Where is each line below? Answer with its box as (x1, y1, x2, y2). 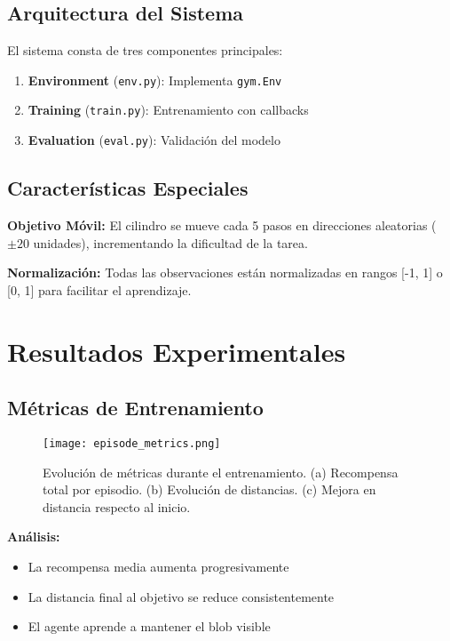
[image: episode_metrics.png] (43, 437, 221, 450)
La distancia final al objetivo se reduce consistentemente (28, 587, 335, 605)
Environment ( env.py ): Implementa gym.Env (28, 70, 282, 89)
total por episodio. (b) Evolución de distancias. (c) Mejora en (43, 480, 376, 499)
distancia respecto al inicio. (43, 497, 191, 516)
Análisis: (7, 527, 60, 546)
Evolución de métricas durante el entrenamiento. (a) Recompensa (43, 462, 399, 481)
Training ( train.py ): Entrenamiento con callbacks (28, 100, 309, 119)
